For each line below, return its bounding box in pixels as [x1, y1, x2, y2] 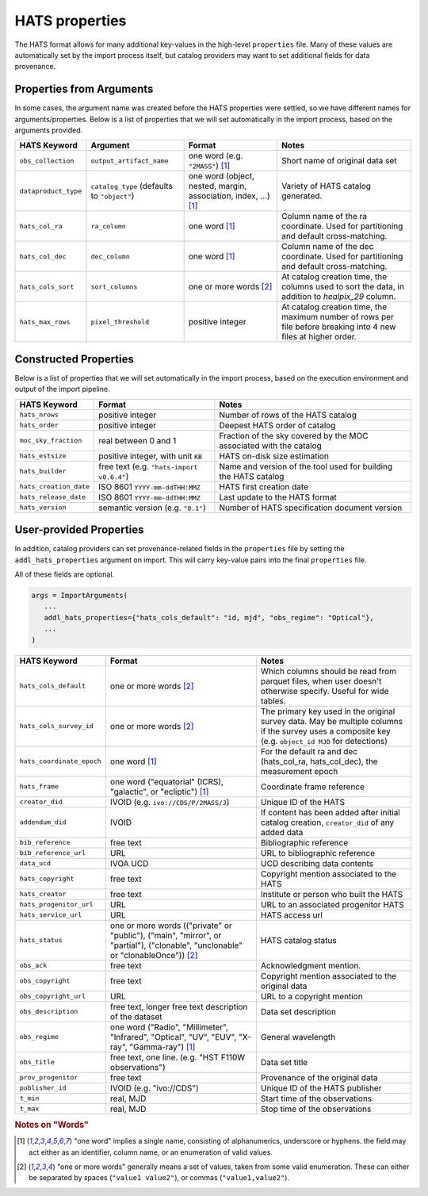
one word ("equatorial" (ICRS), [109, 776, 224, 787]
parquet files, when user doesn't [260, 675, 382, 686]
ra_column [90, 222, 126, 230]
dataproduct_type [19, 186, 82, 195]
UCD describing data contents [260, 857, 374, 868]
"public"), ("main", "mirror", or [109, 930, 222, 941]
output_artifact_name [90, 156, 169, 165]
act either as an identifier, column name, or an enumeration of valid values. [29, 1147, 273, 1157]
